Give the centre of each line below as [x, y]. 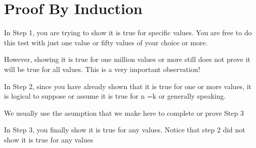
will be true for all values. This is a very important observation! [102, 69]
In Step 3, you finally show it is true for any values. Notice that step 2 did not [125, 130]
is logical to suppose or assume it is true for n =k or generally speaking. [115, 96]
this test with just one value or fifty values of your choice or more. [106, 42]
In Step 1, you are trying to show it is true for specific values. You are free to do [128, 32]
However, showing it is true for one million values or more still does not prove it [127, 59]
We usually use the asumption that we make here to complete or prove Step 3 [124, 113]
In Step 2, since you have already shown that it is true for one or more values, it [128, 86]
